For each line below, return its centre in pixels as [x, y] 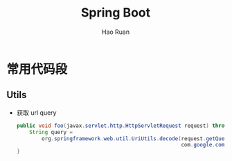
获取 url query [36, 113]
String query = [51, 132]
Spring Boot [116, 13]
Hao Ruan [116, 32]
